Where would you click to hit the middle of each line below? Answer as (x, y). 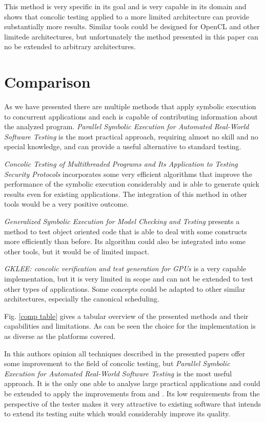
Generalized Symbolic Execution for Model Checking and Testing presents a (122, 221)
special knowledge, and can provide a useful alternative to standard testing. (123, 146)
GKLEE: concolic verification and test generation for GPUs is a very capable (125, 268)
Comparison (47, 82)
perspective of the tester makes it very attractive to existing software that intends (133, 403)
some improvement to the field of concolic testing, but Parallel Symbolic (117, 363)
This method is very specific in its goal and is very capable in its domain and (125, 6)
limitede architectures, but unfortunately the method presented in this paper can (131, 36)
